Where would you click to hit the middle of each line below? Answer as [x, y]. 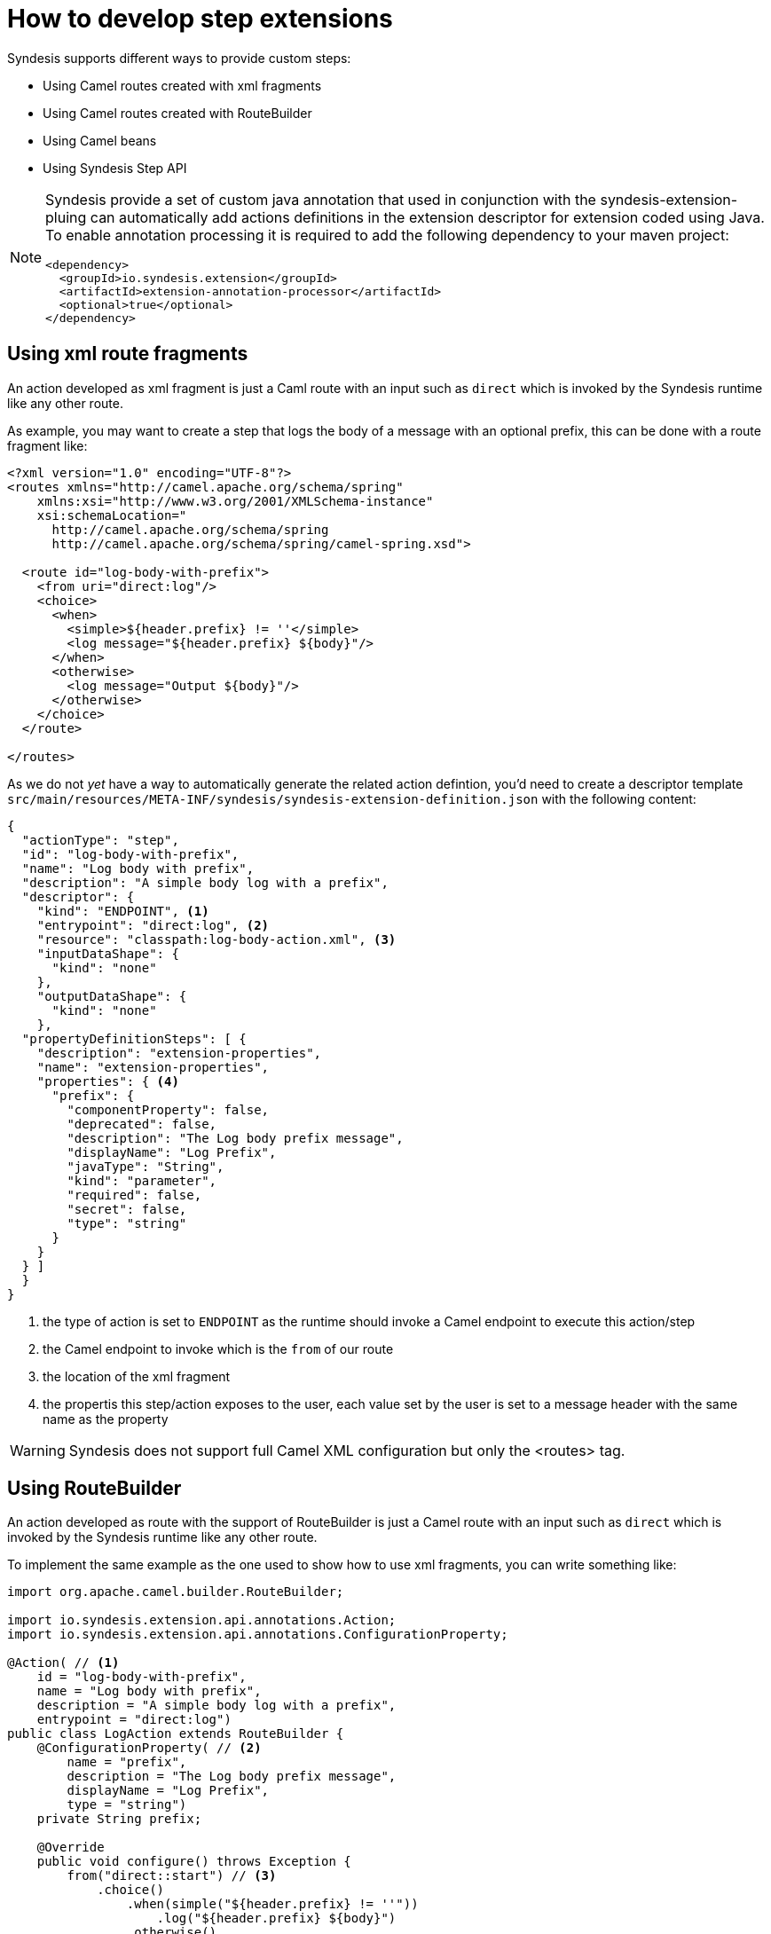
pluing [66, 217]
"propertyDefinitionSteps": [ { [134, 1038]
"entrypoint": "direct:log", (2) [153, 925]
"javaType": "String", [146, 1166]
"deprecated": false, [142, 1124]
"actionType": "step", [100, 840]
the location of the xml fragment [137, 1376]
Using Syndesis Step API [115, 168]
